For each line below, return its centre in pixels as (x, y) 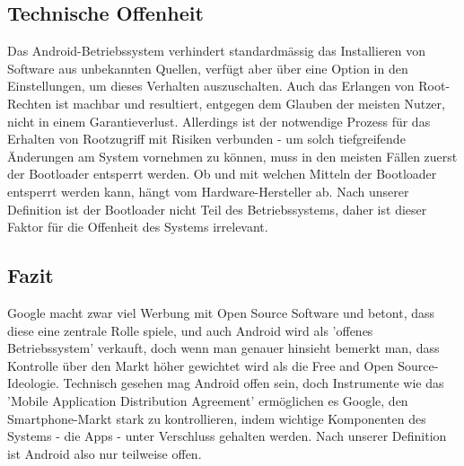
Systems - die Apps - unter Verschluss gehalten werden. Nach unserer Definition (227, 436)
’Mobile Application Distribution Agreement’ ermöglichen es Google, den (208, 400)
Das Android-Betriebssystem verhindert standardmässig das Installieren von (217, 51)
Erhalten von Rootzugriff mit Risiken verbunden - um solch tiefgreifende (206, 139)
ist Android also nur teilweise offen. (105, 453)
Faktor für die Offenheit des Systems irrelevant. (138, 227)
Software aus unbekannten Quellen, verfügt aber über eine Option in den (208, 68)
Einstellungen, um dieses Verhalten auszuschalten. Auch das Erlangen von (211, 86)
